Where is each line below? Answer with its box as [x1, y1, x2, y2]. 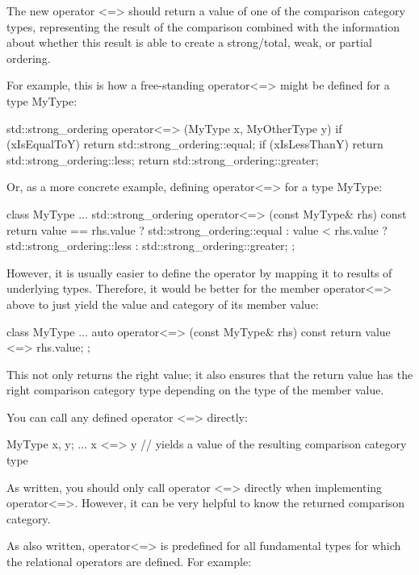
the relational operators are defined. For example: [6, 553, 252, 570]
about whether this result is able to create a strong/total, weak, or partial [6, 34, 372, 51]
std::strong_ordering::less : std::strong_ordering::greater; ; [6, 237, 295, 254]
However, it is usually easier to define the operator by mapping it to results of [6, 264, 392, 281]
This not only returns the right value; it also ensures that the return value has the [6, 365, 413, 382]
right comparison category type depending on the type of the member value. [6, 381, 384, 398]
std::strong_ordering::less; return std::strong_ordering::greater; [6, 151, 319, 168]
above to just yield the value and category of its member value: [6, 295, 319, 312]
